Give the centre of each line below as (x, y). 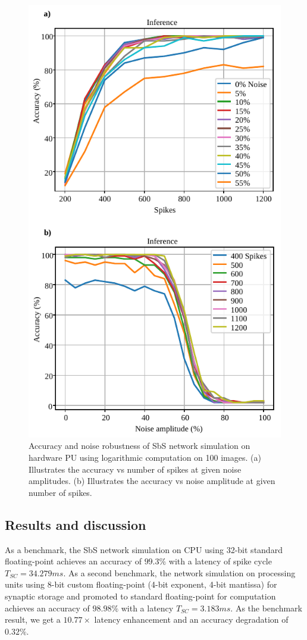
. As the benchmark (266, 608)
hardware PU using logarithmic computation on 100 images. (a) (145, 458)
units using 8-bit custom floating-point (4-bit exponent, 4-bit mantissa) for (141, 584)
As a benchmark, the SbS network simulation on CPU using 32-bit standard (144, 549)
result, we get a (33, 619)
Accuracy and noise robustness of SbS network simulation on (140, 446)
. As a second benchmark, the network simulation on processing (179, 572)
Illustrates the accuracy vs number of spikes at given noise (135, 469)
